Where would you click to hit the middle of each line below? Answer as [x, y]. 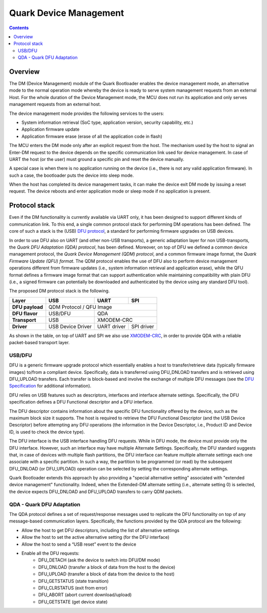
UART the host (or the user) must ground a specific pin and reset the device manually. [97, 159]
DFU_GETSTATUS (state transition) [73, 581]
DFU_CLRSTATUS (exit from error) [73, 588]
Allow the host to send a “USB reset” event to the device [79, 544]
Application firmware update [50, 129]
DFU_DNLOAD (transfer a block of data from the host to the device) [107, 567]
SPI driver [143, 326]
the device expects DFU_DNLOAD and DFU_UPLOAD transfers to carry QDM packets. [96, 491]
